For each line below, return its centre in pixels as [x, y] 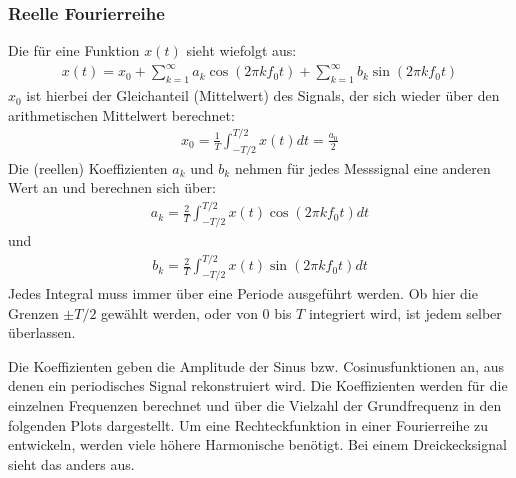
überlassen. [42, 332]
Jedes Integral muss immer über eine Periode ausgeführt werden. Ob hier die [243, 293]
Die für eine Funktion [74, 50]
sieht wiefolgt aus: [241, 50]
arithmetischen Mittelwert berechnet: [121, 114]
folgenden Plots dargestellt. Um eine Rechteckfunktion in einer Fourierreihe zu [248, 424]
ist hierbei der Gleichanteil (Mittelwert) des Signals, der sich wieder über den [263, 95]
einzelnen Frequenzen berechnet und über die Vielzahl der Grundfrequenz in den [255, 405]
